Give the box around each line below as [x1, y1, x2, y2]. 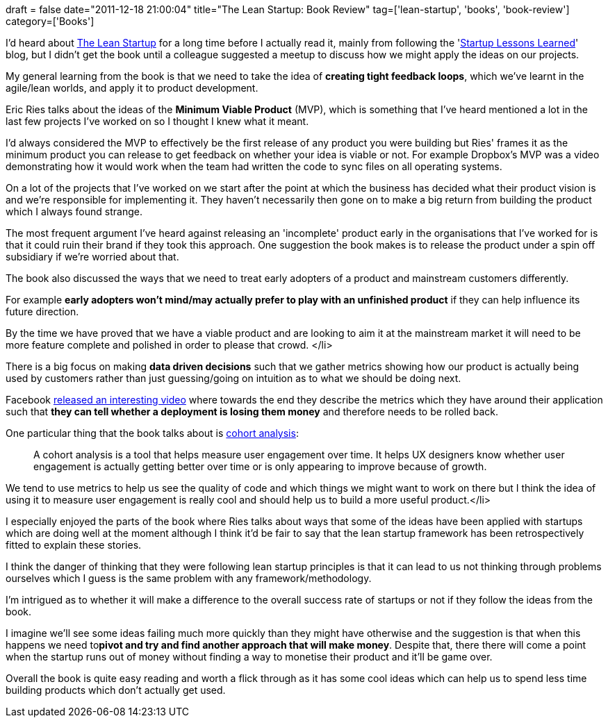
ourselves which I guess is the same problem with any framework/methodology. [6, 572, 372, 584]
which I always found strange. [6, 206, 142, 217]
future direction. [6, 306, 79, 317]
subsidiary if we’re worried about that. [6, 251, 179, 263]
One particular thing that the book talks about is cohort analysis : [6, 427, 299, 439]
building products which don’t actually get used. [6, 684, 226, 696]
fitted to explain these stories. [6, 539, 142, 551]
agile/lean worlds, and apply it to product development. [6, 82, 258, 94]
